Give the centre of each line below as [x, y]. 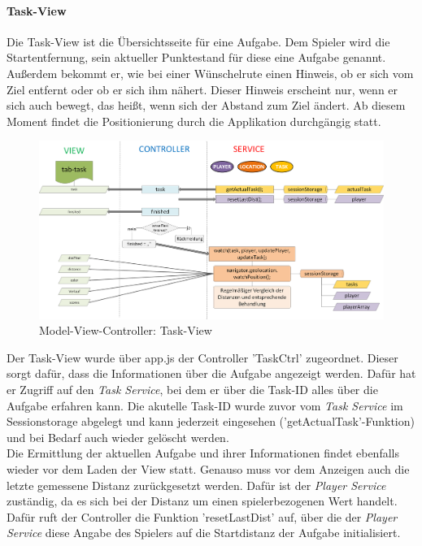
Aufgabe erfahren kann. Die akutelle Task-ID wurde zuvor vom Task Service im [205, 405]
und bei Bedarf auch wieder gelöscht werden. [118, 437]
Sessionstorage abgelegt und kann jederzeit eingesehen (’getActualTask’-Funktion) [211, 421]
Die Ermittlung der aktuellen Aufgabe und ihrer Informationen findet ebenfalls [203, 453]
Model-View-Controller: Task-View [126, 330]
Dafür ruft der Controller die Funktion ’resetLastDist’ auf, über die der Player [202, 516]
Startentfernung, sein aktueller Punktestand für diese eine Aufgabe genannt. [196, 57]
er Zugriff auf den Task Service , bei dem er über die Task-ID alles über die [192, 389]
